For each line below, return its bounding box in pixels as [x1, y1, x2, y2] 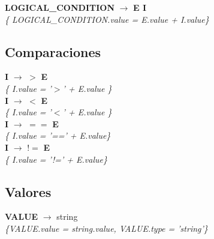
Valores [5, 182, 52, 201]
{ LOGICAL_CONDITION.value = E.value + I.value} [5, 13, 209, 25]
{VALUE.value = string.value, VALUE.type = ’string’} [5, 222, 208, 234]
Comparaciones [5, 42, 101, 61]
